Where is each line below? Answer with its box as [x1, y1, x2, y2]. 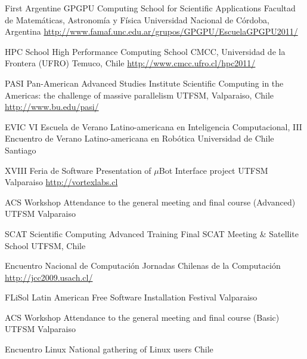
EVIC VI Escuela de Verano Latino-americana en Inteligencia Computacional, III [5, 120, 302, 133]
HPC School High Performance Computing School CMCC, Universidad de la [5, 45, 286, 57]
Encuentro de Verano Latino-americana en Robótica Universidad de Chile [5, 132, 274, 145]
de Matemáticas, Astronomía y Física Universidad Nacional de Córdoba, [5, 13, 269, 26]
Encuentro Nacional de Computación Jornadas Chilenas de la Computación [5, 259, 281, 272]
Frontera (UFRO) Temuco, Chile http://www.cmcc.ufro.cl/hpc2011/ [5, 57, 256, 69]
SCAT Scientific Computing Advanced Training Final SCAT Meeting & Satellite [5, 227, 299, 240]
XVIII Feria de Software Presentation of [5, 164, 151, 176]
